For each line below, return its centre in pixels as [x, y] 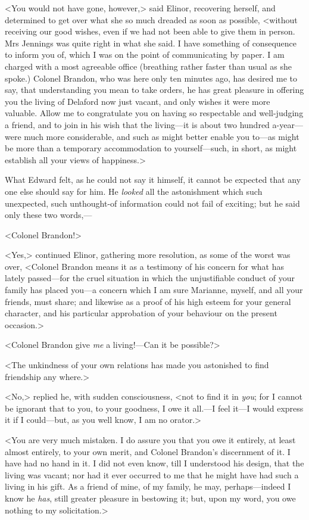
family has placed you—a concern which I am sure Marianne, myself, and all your [154, 290]
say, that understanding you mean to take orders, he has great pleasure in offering [154, 90]
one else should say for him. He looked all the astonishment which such [134, 191]
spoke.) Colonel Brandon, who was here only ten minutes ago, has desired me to [151, 78]
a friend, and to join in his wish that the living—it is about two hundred [137, 124]
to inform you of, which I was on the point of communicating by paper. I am [145, 55]
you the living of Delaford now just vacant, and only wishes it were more [138, 101]
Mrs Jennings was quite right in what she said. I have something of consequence [151, 43]
